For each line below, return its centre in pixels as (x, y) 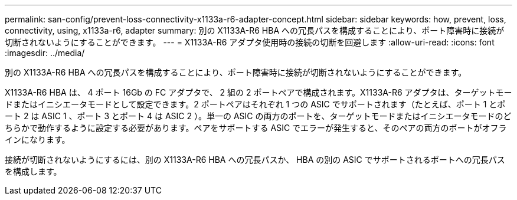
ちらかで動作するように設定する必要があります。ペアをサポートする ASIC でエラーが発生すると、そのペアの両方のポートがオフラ (256, 128)
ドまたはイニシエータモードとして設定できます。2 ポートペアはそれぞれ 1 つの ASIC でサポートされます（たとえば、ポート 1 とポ (255, 104)
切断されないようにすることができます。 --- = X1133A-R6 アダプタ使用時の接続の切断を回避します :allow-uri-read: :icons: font (250, 42)
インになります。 (37, 140)
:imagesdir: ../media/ (45, 53)
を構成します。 (33, 171)
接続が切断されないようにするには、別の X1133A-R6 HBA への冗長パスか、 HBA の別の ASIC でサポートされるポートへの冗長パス (255, 160)
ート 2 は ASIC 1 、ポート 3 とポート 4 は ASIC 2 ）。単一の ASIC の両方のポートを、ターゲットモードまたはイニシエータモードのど (258, 116)
